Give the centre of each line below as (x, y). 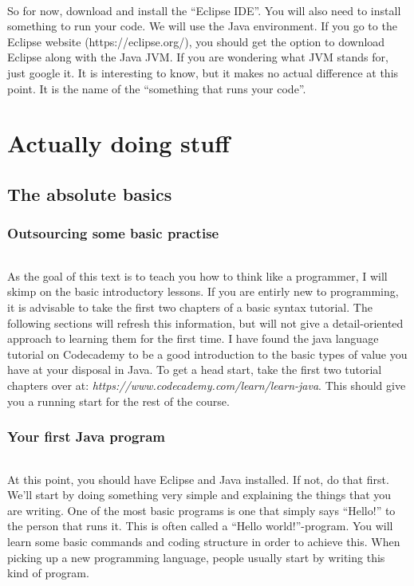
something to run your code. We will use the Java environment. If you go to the (202, 26)
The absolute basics (90, 193)
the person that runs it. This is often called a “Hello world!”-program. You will (200, 526)
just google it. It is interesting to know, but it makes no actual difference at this (203, 72)
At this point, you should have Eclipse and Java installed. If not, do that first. (198, 479)
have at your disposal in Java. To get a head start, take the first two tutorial (195, 370)
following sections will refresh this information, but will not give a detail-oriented (205, 322)
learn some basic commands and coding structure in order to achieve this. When (204, 541)
